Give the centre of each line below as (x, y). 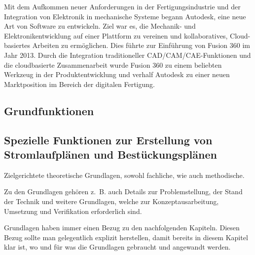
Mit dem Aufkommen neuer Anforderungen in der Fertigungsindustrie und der (122, 6)
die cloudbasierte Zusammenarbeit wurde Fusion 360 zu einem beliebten (113, 64)
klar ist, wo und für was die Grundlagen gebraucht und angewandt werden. (117, 247)
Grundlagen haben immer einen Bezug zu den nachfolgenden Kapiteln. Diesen (122, 228)
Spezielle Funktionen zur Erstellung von (108, 140)
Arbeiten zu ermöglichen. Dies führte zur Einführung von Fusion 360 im (141, 45)
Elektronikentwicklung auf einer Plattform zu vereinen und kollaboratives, (116, 35)
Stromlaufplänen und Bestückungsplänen (110, 154)
